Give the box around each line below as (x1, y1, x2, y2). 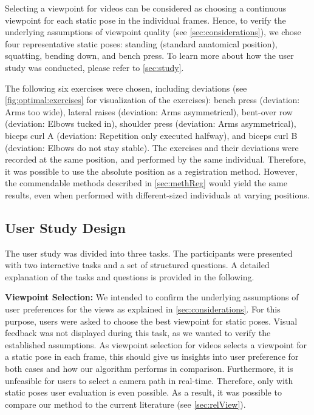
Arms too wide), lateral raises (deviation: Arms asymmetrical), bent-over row (5, 105, 293, 118)
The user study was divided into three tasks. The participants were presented (5, 246, 293, 259)
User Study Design (5, 218, 126, 237)
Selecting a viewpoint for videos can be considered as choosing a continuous (5, 2, 287, 14)
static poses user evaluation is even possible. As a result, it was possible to (5, 386, 282, 399)
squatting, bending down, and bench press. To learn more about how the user (5, 49, 294, 62)
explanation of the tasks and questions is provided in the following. (5, 270, 254, 283)
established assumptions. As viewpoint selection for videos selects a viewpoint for (5, 338, 307, 351)
